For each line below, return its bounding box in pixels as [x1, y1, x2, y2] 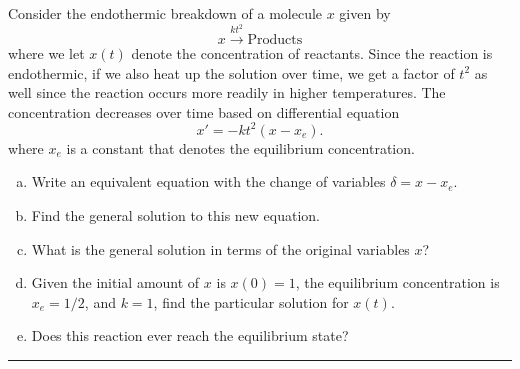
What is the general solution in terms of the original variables [31, 238, 410, 259]
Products [247, 32, 303, 47]
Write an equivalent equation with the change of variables [31, 171, 386, 192]
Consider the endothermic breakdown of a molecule [8, 3, 323, 23]
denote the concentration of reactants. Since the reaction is [131, 42, 493, 63]
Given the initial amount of [31, 272, 200, 293]
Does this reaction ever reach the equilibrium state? [31, 325, 349, 346]
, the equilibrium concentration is [295, 272, 500, 293]
